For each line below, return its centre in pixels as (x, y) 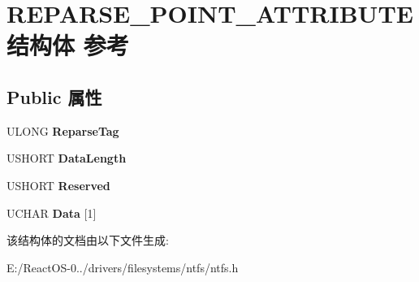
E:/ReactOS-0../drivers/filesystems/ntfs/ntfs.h (123, 267)
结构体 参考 (68, 45)
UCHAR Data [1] (52, 213)
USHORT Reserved (58, 185)
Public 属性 (54, 96)
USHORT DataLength (67, 158)
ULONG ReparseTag (63, 130)
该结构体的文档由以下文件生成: (88, 240)
